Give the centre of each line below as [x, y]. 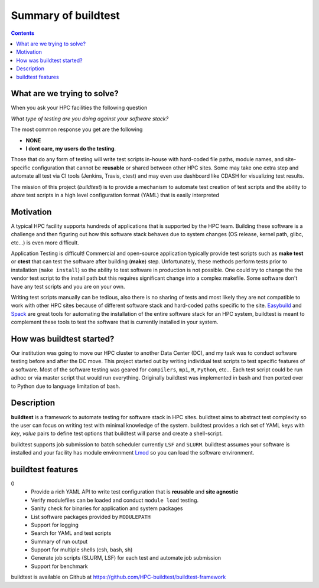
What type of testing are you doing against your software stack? [90, 119]
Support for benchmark [59, 566]
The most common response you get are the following [77, 129]
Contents [23, 33]
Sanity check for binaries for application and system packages [107, 508]
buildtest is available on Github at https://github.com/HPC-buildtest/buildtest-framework [118, 577]
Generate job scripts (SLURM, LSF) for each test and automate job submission [126, 558]
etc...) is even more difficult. [45, 243]
